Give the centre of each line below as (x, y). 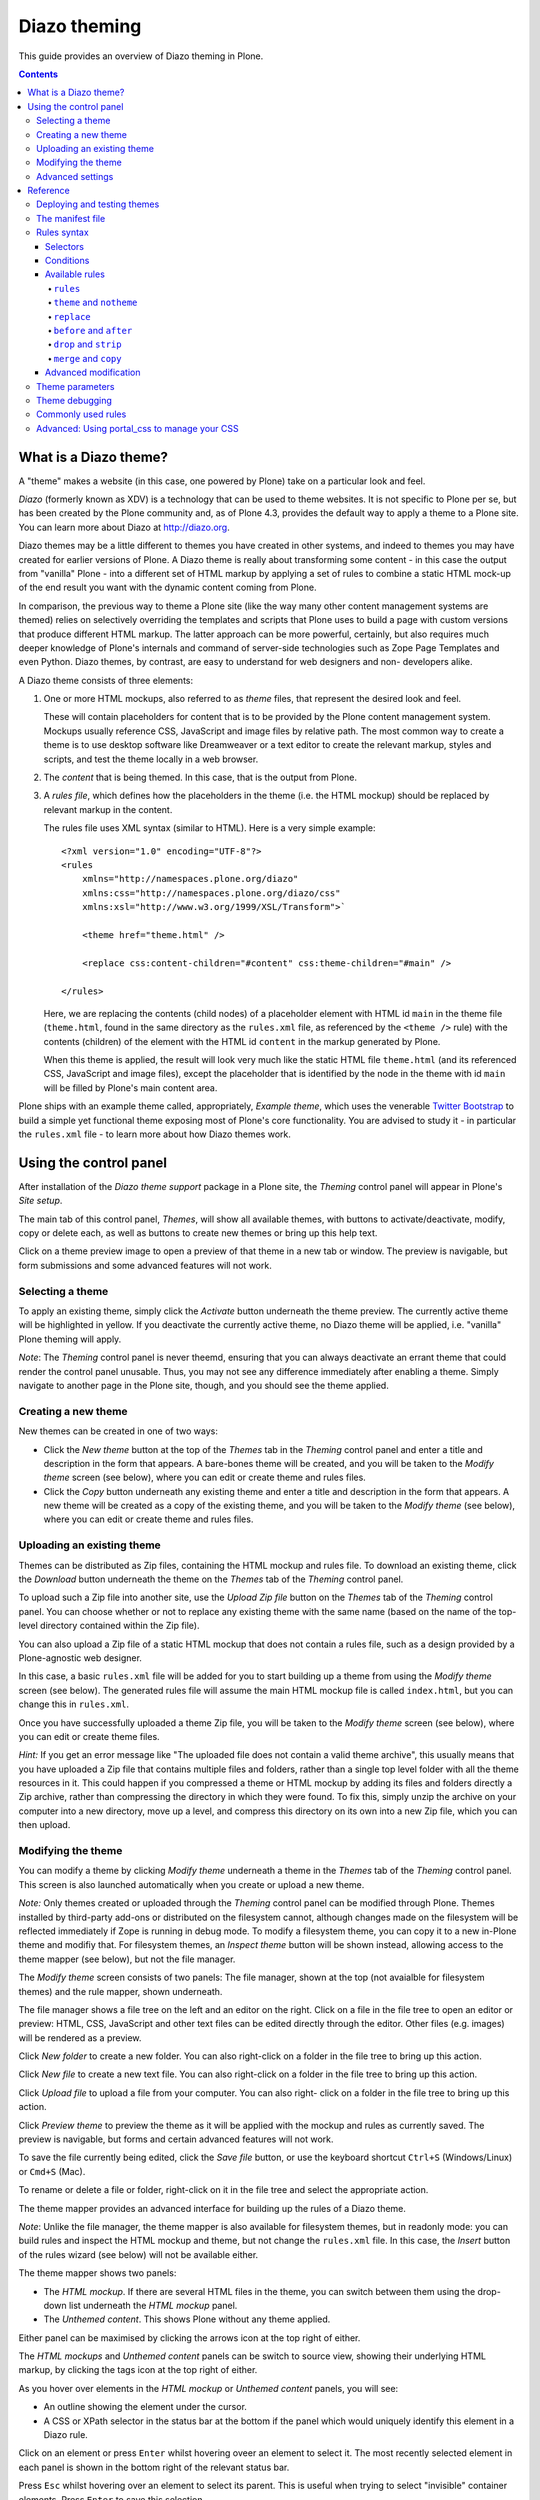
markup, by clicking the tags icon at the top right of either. (138, 2370)
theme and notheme (95, 302)
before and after (93, 330)
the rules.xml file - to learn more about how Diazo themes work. (155, 1134)
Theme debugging (74, 400)
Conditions (67, 261)
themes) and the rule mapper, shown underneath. (120, 1991)
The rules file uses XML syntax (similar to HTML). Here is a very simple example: (209, 828)
